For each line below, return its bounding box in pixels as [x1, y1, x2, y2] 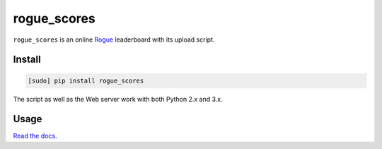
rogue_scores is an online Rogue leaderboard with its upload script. [13, 35, 215, 44]
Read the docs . [13, 131, 57, 141]
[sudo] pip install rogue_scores [28, 76, 144, 85]
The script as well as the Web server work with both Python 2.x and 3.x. [13, 95, 223, 103]
